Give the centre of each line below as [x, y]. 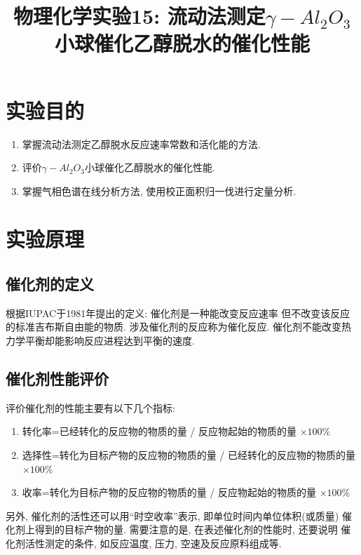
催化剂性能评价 [57, 379]
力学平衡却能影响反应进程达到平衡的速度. [100, 341]
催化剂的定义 [50, 284]
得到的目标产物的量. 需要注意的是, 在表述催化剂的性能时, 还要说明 [186, 529]
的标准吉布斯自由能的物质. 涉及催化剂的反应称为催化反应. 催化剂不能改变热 [179, 327]
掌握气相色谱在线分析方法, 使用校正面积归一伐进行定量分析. [159, 190]
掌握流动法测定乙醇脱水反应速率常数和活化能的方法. [141, 143]
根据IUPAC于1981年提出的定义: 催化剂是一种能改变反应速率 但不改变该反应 [178, 313]
